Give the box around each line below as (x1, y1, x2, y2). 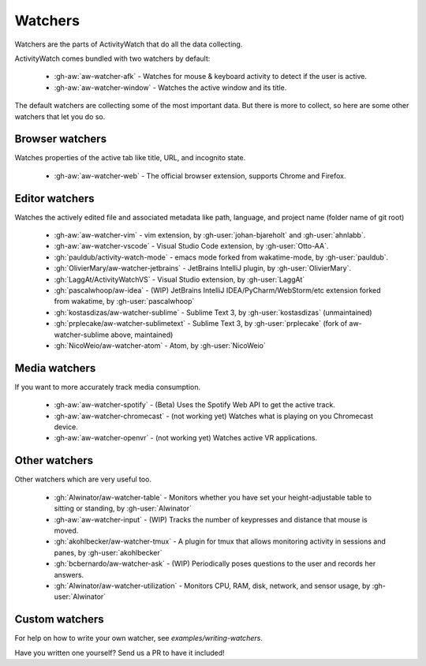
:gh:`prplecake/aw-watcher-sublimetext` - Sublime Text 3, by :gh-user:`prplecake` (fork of (54, 319, 348, 328)
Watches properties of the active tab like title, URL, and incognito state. (14, 153, 246, 163)
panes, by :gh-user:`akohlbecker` (54, 548, 163, 557)
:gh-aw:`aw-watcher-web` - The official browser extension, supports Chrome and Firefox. (54, 170, 346, 181)
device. (54, 422, 78, 432)
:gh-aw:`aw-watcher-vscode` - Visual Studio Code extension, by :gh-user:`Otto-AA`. (54, 241, 329, 251)
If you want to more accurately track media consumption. (14, 382, 201, 391)
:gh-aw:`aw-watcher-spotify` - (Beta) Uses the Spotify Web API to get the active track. (54, 400, 335, 410)
